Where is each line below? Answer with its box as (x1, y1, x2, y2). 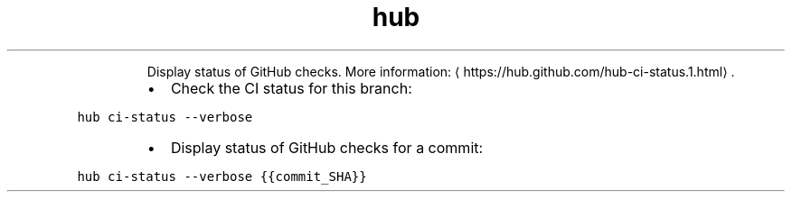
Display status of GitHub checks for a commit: (170, 138, 484, 157)
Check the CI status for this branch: (170, 78, 412, 97)
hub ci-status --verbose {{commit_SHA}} (77, 168, 367, 184)
